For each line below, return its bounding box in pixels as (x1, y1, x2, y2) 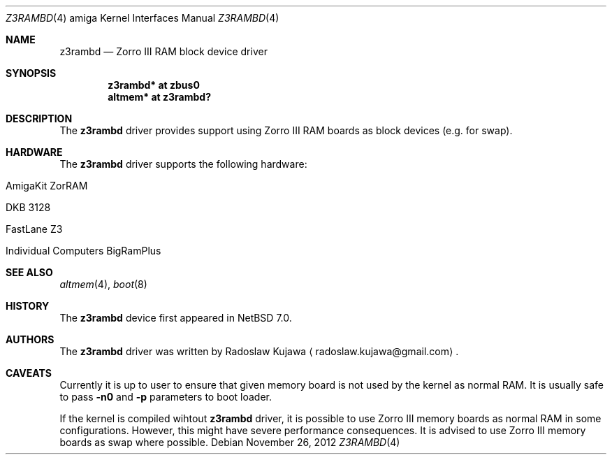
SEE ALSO (6, 266, 53, 278)
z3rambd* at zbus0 (108, 79, 200, 91)
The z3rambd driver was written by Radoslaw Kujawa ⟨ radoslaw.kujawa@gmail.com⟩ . (59, 345, 459, 357)
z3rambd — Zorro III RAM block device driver (59, 45, 268, 57)
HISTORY (6, 300, 50, 312)
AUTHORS (6, 333, 54, 345)
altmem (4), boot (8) (59, 278, 147, 290)
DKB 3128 (6, 201, 51, 213)
